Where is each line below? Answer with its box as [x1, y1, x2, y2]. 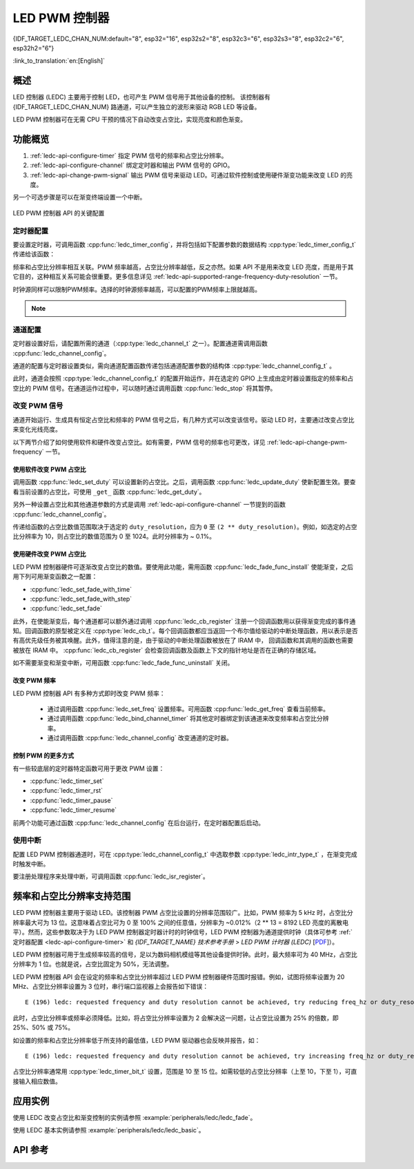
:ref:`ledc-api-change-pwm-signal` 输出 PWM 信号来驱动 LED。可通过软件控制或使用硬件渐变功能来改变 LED [30, 171, 339, 179]
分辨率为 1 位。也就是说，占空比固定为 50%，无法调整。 [12, 960, 173, 968]
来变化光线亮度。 [12, 425, 61, 434]
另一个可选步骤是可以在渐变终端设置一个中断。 [12, 193, 146, 202]
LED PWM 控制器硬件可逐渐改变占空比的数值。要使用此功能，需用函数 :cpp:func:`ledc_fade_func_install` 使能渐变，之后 [12, 563, 353, 571]
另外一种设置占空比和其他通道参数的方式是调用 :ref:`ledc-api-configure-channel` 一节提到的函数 [12, 501, 286, 509]
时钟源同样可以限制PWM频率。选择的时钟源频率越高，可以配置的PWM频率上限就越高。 [12, 285, 262, 293]
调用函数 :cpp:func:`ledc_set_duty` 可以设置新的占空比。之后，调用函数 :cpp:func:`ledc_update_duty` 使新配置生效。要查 [12, 478, 356, 486]
